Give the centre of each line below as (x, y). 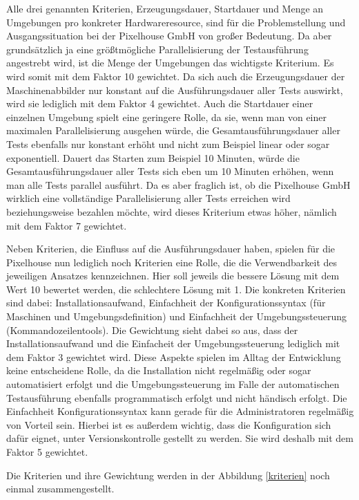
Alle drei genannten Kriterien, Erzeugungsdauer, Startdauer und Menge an (165, 8)
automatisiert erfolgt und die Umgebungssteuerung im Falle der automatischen (173, 384)
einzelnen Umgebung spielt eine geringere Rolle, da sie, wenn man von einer (166, 117)
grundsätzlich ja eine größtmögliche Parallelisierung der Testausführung (157, 49)
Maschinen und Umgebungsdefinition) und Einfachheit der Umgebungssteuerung (176, 316)
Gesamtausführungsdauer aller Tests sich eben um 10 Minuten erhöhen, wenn (170, 171)
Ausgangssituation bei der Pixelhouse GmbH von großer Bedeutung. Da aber (169, 36)
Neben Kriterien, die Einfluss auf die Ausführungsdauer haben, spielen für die (171, 249)
